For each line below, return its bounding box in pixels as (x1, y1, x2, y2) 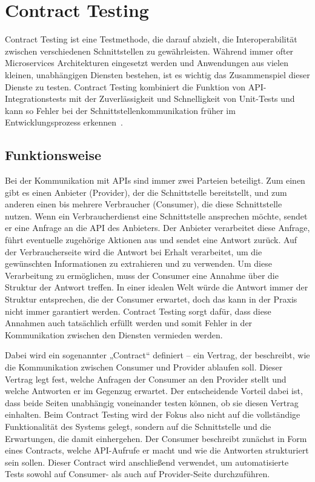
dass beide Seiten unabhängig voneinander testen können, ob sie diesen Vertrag (5, 396, 299, 409)
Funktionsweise (5, 146, 102, 164)
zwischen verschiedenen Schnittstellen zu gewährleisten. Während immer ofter (5, 44, 294, 57)
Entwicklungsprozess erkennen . (5, 116, 123, 129)
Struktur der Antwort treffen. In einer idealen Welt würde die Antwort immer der (5, 281, 308, 293)
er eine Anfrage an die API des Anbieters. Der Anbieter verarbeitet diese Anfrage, (5, 221, 310, 234)
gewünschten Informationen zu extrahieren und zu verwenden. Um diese (5, 257, 272, 270)
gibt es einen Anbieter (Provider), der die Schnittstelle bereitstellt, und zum (5, 186, 287, 198)
